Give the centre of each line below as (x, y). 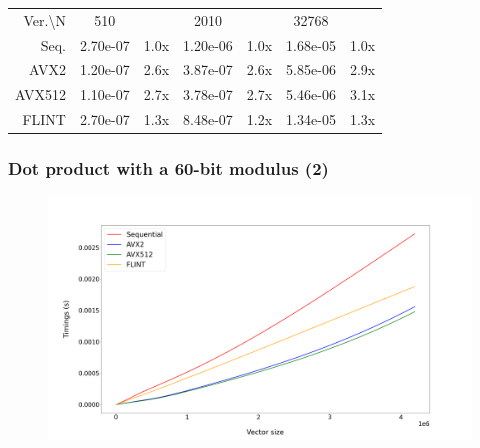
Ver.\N (44, 19)
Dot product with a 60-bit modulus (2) (168, 168)
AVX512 (40, 94)
